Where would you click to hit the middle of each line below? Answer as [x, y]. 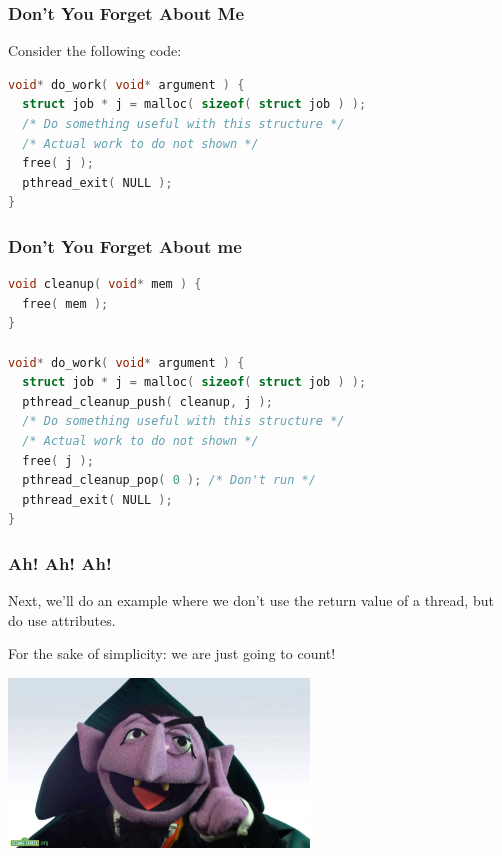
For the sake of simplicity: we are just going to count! [172, 653]
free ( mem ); [65, 303]
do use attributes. [62, 619]
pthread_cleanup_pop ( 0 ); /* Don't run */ [169, 480]
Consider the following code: [95, 50]
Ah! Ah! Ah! [60, 562]
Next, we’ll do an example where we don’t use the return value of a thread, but [251, 600]
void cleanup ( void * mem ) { [105, 284]
